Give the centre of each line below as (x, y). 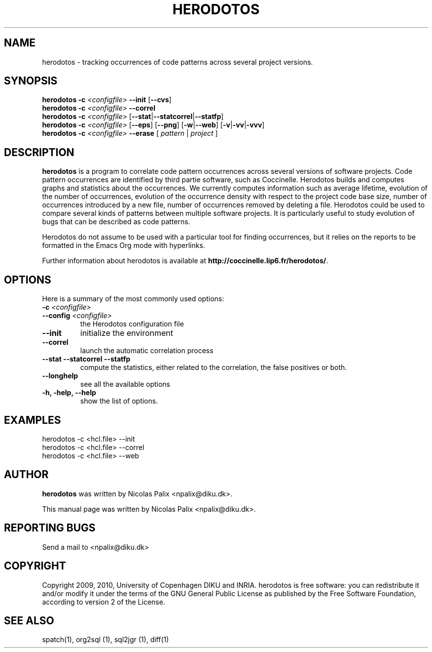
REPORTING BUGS (50, 528)
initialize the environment (127, 333)
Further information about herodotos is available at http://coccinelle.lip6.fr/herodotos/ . (185, 261)
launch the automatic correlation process (147, 351)
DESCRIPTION (39, 152)
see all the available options (125, 384)
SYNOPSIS (31, 81)
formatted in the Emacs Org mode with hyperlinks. (124, 245)
